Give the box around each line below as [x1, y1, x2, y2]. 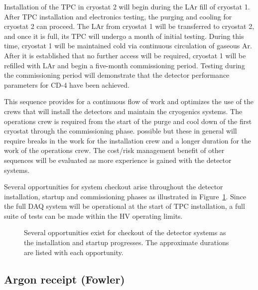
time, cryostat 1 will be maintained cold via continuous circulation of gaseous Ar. [4, 40, 252, 51]
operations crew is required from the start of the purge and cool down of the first [4, 116, 252, 126]
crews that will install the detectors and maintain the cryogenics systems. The [4, 106, 243, 116]
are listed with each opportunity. [24, 247, 124, 257]
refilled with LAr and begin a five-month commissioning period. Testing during [4, 60, 245, 70]
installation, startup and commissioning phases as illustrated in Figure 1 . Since [4, 191, 246, 201]
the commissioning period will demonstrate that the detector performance [4, 70, 230, 80]
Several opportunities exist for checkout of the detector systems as [24, 227, 226, 238]
